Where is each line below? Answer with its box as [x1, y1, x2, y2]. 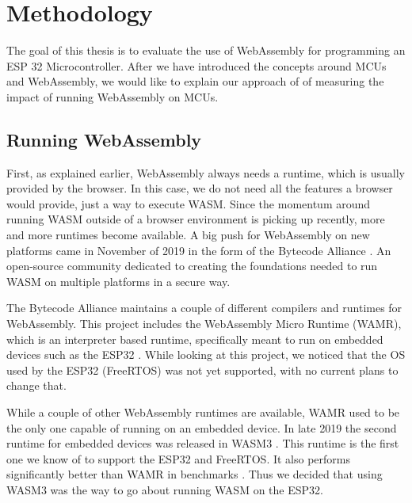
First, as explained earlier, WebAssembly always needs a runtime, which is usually [6, 164, 406, 181]
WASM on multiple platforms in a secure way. [6, 272, 231, 289]
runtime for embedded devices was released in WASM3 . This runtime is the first [6, 435, 399, 452]
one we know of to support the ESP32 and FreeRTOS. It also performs [6, 450, 351, 467]
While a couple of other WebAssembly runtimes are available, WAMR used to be [6, 404, 400, 421]
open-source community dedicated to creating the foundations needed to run [6, 257, 378, 274]
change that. [6, 377, 67, 394]
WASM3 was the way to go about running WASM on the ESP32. [6, 481, 323, 497]
